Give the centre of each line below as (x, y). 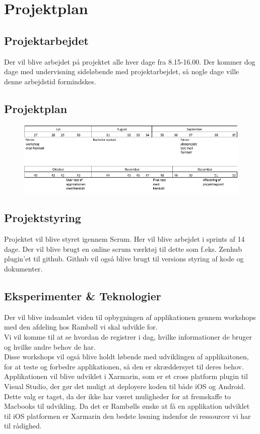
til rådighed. (23, 426)
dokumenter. (23, 269)
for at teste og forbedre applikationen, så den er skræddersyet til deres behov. (124, 366)
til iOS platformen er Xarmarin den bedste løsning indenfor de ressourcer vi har (127, 416)
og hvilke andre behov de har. (50, 346)
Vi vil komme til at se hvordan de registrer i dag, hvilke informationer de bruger (128, 337)
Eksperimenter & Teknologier (83, 296)
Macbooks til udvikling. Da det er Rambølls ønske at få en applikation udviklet (127, 406)
